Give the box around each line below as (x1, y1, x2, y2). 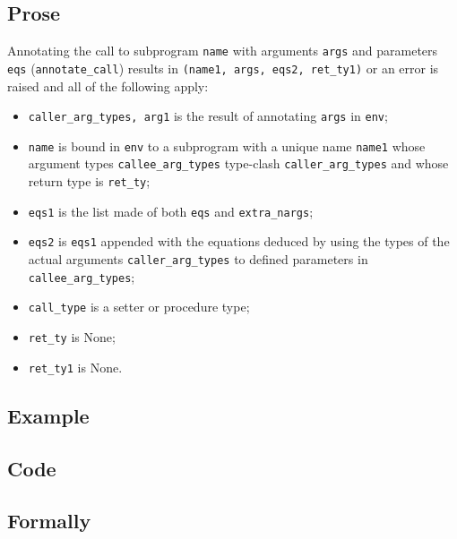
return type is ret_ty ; (28, 172, 151, 191)
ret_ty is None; (28, 328, 116, 346)
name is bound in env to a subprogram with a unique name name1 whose (28, 136, 426, 155)
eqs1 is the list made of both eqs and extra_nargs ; (28, 201, 314, 220)
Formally (7, 507, 91, 535)
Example (7, 401, 90, 429)
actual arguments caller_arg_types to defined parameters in (28, 250, 368, 269)
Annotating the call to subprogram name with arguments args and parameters (7, 41, 438, 60)
